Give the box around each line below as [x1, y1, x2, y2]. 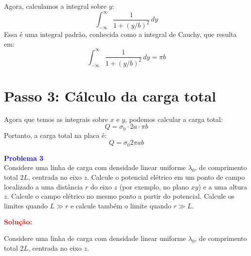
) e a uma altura [198, 181, 248, 191]
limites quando [4, 200, 48, 210]
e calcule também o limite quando [70, 200, 172, 210]
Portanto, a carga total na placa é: [4, 130, 107, 140]
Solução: [4, 217, 32, 227]
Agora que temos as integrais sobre [4, 114, 108, 124]
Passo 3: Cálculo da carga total [4, 85, 216, 105]
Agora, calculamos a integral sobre [4, 1, 107, 11]
